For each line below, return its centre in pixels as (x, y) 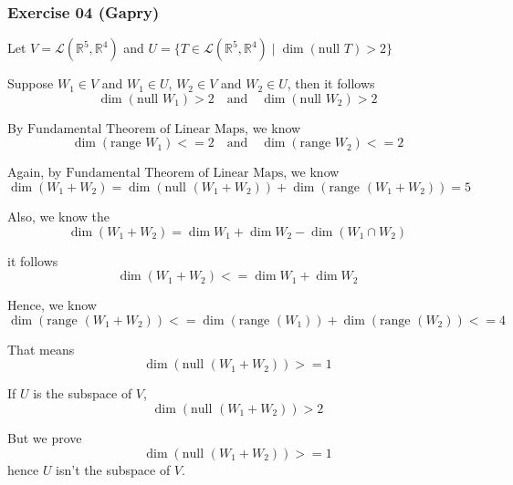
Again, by (35, 172)
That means (41, 349)
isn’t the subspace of (113, 469)
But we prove (45, 437)
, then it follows (331, 83)
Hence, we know (52, 305)
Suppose (31, 83)
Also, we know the (59, 216)
